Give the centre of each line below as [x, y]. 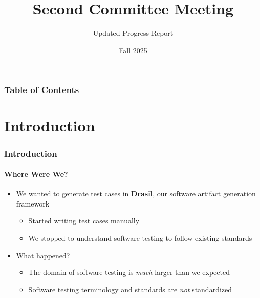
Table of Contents [42, 90]
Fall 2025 [133, 50]
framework [33, 203]
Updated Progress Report [133, 33]
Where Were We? [36, 174]
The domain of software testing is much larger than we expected [129, 272]
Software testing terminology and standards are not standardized [130, 289]
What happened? [43, 255]
